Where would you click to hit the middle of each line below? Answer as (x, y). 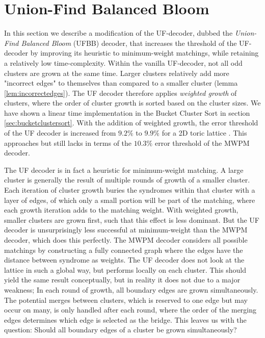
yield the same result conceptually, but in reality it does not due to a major (122, 280)
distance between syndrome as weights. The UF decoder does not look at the (124, 260)
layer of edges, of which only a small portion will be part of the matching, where (130, 200)
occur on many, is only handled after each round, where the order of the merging (130, 310)
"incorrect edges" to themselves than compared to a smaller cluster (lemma (121, 83)
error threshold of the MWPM (202, 142)
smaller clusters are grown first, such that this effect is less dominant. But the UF (132, 219)
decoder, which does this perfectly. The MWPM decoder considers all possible (126, 240)
